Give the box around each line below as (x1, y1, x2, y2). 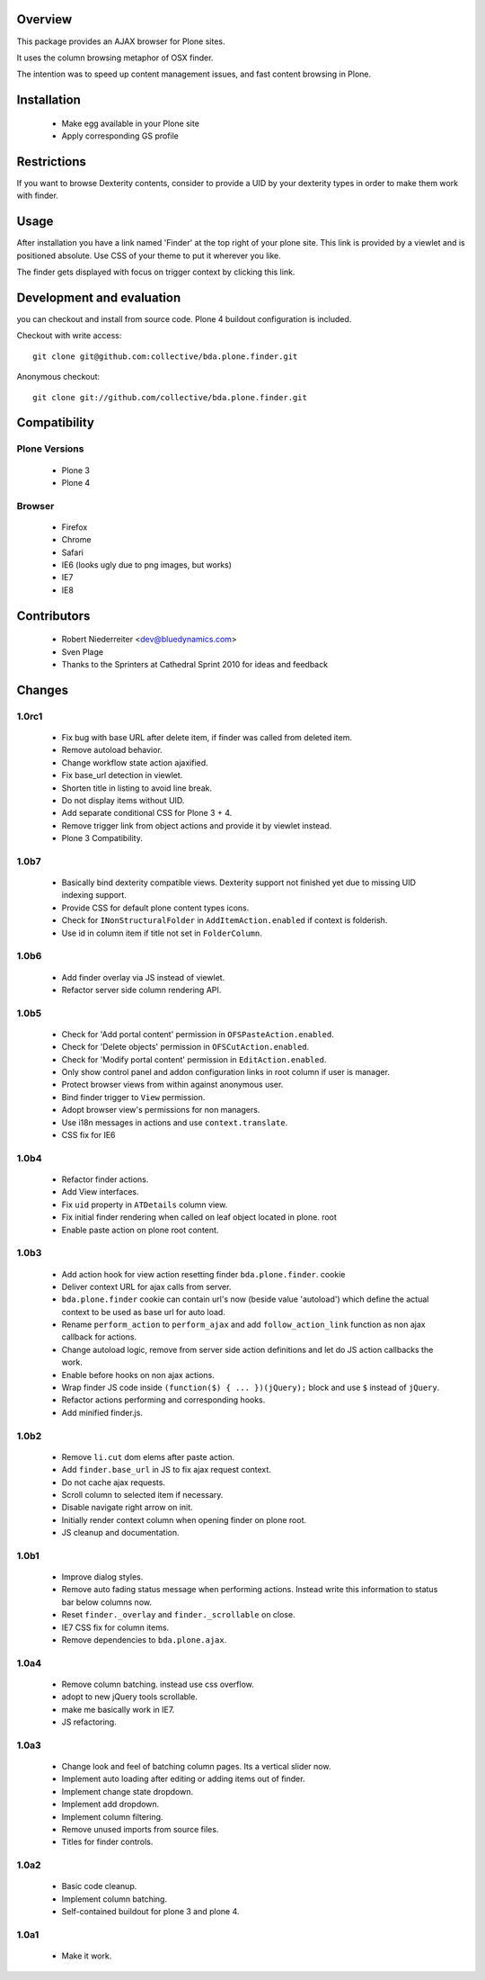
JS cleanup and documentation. (61, 1528, 180, 1538)
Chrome (61, 534, 92, 545)
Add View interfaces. (61, 1187, 139, 1197)
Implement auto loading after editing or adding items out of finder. (61, 1773, 305, 1785)
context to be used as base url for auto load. (61, 1306, 226, 1317)
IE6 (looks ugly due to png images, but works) (61, 560, 233, 570)
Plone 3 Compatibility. (61, 833, 143, 844)
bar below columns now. (61, 1597, 153, 1608)
